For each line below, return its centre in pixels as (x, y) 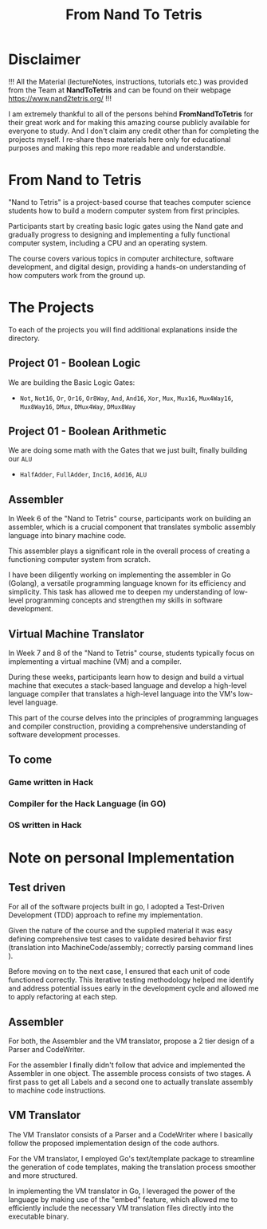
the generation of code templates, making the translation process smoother (132, 1167)
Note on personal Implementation (122, 858)
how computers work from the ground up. (77, 275)
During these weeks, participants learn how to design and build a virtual (126, 677)
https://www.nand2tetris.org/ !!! (60, 98)
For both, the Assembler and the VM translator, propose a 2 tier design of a (132, 1041)
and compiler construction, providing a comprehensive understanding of (128, 726)
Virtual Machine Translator (77, 634)
